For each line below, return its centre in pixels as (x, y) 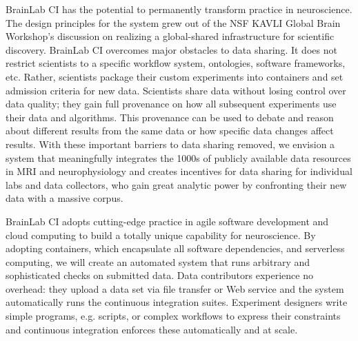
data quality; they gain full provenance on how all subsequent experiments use (171, 104)
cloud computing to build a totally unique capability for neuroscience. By (161, 235)
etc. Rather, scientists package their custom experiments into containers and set (175, 76)
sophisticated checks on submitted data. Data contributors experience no (159, 275)
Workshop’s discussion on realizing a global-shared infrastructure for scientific (170, 36)
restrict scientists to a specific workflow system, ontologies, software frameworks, (176, 63)
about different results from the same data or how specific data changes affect (170, 131)
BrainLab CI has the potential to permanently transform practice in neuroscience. (179, 9)
